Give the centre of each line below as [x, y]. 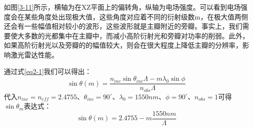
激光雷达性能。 [34, 54]
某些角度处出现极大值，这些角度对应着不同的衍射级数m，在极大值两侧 [136, 16]
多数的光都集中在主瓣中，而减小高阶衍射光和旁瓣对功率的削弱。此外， [136, 35]
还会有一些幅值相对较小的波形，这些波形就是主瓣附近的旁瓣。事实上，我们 [123, 26]
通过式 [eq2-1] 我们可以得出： [48, 71]
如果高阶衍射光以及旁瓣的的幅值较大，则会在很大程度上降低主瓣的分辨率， [123, 45]
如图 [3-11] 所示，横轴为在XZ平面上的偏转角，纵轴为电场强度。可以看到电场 [122, 7]
